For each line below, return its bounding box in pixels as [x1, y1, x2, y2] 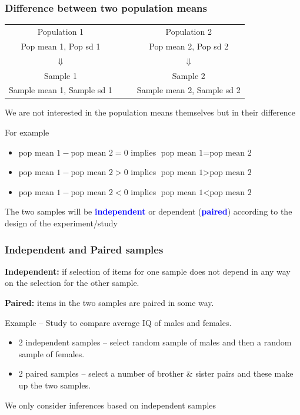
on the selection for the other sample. [5, 276, 139, 289]
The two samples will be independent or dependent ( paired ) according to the [5, 205, 292, 218]
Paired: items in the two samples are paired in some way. [5, 297, 214, 308]
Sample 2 [172, 69, 205, 81]
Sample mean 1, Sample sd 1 [9, 84, 112, 96]
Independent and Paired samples [5, 242, 164, 256]
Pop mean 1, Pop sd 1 [21, 39, 101, 52]
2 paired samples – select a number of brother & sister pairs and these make [18, 367, 294, 380]
